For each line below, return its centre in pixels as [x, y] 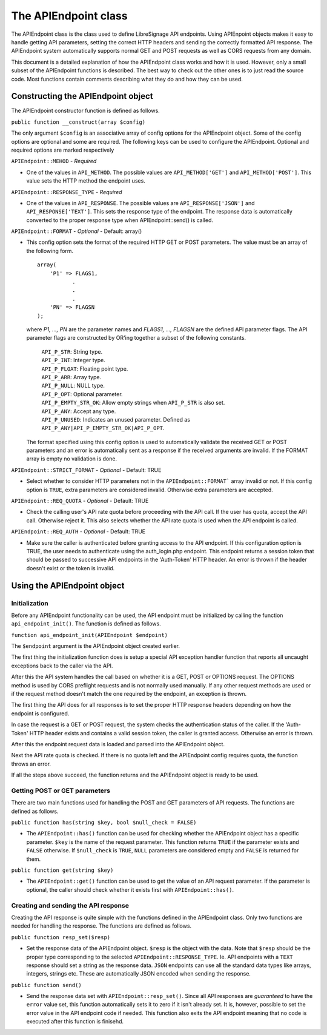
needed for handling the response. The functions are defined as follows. [101, 926]
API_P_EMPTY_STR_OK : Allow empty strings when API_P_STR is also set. [133, 403]
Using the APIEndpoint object [68, 585]
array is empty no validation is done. [72, 459]
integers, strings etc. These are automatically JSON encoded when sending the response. [139, 974]
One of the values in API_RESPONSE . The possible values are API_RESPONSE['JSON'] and [140, 203]
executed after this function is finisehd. [75, 1022]
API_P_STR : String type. [72, 351]
